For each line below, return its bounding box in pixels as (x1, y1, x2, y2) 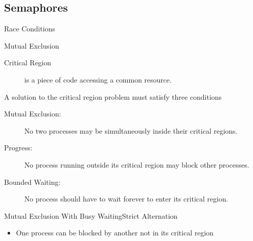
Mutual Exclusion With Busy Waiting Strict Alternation (4, 210, 178, 221)
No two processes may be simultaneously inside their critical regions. (24, 125, 238, 136)
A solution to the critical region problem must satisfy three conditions (4, 91, 222, 102)
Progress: (4, 142, 32, 153)
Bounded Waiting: (4, 176, 61, 187)
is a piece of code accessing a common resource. (24, 74, 172, 85)
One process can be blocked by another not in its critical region (16, 227, 214, 238)
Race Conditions (4, 23, 55, 34)
